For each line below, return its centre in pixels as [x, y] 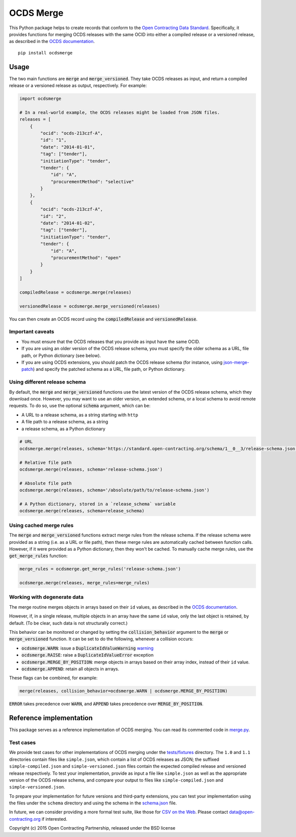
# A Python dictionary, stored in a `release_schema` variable [98, 504]
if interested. [55, 819]
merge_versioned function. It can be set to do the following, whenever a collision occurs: [101, 639]
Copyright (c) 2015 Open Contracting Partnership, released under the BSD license [92, 828]
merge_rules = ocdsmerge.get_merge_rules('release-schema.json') [100, 569]
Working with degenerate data [46, 597]
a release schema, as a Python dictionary [63, 429]
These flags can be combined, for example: [53, 678]
